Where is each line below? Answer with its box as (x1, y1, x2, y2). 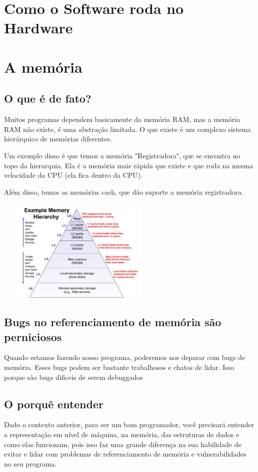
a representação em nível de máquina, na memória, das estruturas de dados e (4, 429, 239, 440)
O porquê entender (4, 396, 104, 411)
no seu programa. (4, 458, 57, 469)
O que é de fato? (4, 91, 92, 106)
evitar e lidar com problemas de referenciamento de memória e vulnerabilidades (4, 449, 247, 459)
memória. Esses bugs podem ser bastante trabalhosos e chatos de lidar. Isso (4, 362, 234, 372)
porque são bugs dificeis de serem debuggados (4, 371, 143, 382)
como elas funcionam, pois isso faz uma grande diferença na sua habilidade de (4, 439, 242, 449)
